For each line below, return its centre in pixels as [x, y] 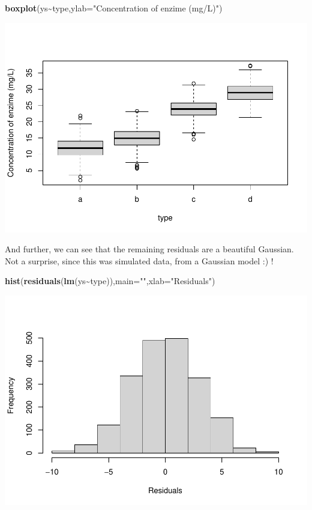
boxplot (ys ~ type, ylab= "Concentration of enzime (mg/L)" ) [114, 8]
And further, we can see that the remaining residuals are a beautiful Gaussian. [149, 249]
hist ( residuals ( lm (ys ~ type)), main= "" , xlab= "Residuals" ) [110, 281]
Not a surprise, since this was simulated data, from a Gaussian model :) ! [139, 260]
